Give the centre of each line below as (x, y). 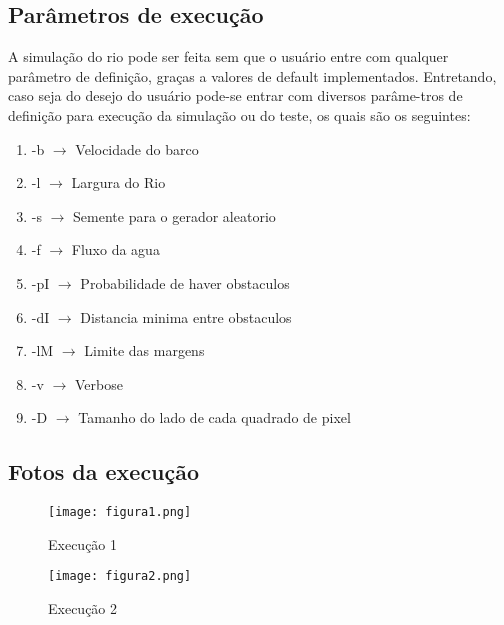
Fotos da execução (104, 471)
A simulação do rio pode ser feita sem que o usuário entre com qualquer (228, 56)
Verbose (98, 383)
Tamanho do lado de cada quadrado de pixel (214, 417)
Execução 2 (83, 608)
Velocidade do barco (137, 148)
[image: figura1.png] (120, 512)
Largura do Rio (118, 182)
